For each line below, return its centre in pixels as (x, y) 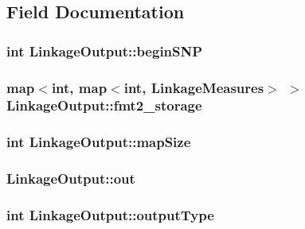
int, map (79, 87)
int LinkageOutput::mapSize (99, 142)
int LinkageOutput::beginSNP (105, 50)
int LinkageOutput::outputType (110, 215)
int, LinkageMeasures (194, 87)
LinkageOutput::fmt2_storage (104, 105)
